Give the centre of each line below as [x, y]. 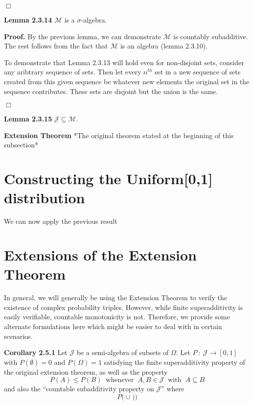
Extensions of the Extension [100, 255]
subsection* [21, 145]
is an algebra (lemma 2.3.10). [164, 46]
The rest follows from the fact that [56, 46]
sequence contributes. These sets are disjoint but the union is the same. [111, 91]
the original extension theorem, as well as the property [86, 371]
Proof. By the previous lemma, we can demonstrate [82, 36]
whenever [120, 380]
